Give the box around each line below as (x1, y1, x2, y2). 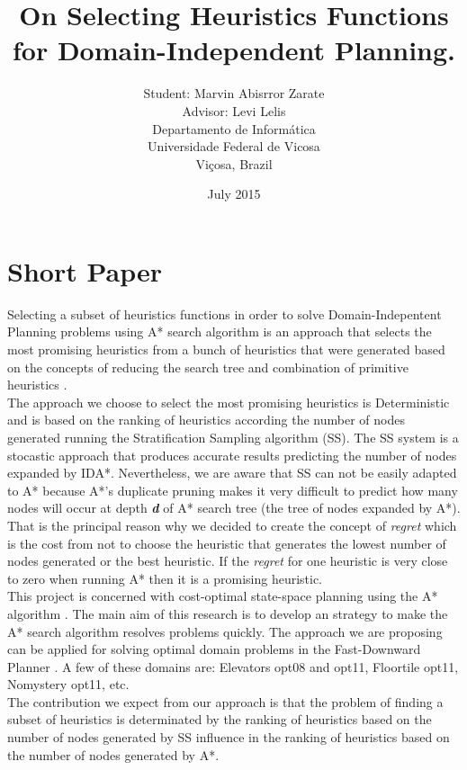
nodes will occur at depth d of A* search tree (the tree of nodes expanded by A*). (7, 498, 461, 517)
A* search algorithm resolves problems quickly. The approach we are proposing (7, 622, 443, 640)
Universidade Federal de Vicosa (148, 137, 320, 156)
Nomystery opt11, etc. (7, 675, 130, 694)
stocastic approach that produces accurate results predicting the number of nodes (7, 445, 457, 464)
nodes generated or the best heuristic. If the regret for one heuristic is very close (7, 551, 448, 570)
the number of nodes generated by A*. (7, 745, 220, 764)
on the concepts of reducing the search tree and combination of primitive (7, 357, 409, 376)
